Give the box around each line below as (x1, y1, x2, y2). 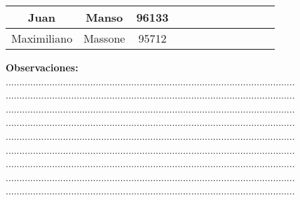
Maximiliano (11, 30, 73, 46)
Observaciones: (6, 60, 79, 74)
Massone (83, 30, 125, 46)
